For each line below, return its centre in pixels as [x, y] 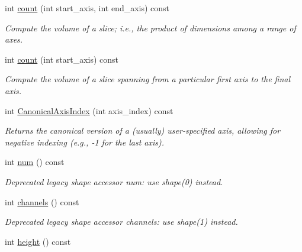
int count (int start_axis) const [62, 59]
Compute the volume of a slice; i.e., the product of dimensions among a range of [150, 28]
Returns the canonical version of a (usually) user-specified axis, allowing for [143, 130]
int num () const [35, 162]
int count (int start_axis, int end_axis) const [87, 8]
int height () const [38, 241]
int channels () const [42, 201]
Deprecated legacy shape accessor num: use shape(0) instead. [114, 181]
